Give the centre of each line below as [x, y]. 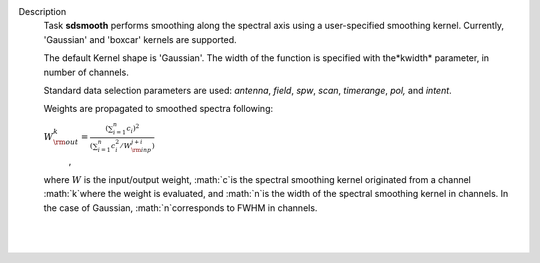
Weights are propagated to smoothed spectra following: [158, 109]
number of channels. [86, 72]
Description [42, 11]
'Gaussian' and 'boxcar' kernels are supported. [140, 39]
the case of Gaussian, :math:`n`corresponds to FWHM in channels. [180, 207]
